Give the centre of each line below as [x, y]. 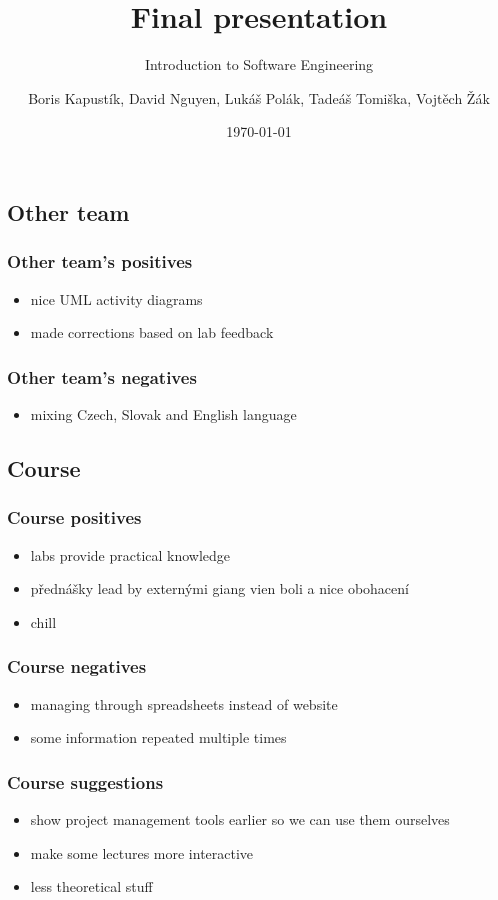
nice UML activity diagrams [116, 298]
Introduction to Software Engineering [259, 64]
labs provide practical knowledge [130, 554]
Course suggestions [85, 781]
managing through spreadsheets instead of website [184, 703]
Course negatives [77, 666]
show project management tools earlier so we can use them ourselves [240, 818]
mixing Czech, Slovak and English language [163, 413]
